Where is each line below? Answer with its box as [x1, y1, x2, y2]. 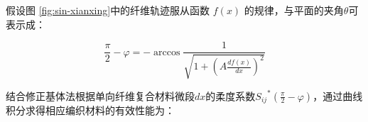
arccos [153, 47, 180, 57]
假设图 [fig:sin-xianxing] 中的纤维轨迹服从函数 [6, 3, 210, 17]
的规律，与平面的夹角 [244, 3, 344, 17]
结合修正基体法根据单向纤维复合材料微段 [6, 88, 195, 103]
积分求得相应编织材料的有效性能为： [6, 103, 175, 118]
